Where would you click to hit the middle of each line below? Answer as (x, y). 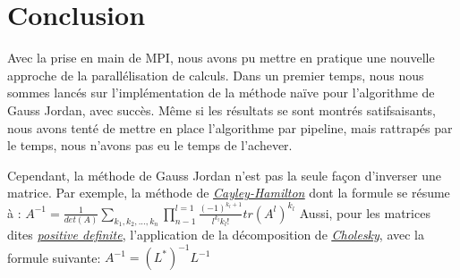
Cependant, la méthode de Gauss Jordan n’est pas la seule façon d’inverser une (225, 175)
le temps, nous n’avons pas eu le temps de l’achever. (150, 145)
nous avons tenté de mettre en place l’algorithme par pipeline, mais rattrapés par (230, 127)
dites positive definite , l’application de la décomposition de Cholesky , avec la (216, 235)
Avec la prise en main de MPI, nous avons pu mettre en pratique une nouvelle (221, 58)
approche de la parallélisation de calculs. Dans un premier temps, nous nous (216, 75)
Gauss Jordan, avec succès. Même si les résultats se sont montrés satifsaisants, (222, 110)
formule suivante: (54, 257)
